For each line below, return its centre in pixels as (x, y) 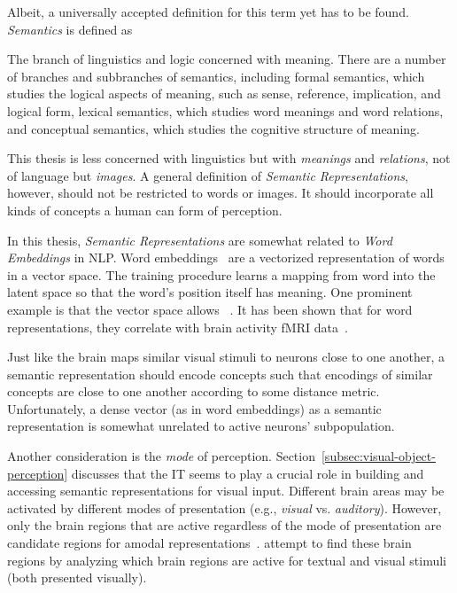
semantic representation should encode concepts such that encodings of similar (220, 374)
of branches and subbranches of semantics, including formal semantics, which (216, 76)
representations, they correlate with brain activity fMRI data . (178, 327)
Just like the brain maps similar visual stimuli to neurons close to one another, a (226, 357)
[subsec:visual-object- (378, 456)
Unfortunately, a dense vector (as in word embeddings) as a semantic (194, 408)
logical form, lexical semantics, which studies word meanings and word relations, (225, 110)
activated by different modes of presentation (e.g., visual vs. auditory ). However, (225, 507)
